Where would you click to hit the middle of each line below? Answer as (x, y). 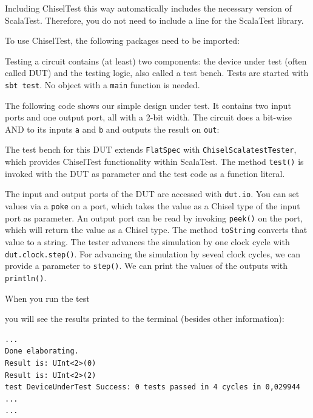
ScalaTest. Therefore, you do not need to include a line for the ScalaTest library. (154, 20)
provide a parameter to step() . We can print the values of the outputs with (146, 266)
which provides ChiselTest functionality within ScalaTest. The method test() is (154, 162)
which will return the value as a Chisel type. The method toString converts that (156, 230)
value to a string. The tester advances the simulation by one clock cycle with (147, 242)
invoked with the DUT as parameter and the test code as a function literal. (145, 173)
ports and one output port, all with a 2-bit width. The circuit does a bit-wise (148, 117)
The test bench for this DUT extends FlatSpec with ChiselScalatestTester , (151, 149)
